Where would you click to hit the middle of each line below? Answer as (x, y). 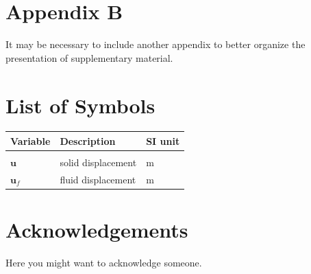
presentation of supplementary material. (89, 57)
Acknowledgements (97, 230)
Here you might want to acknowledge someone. (104, 263)
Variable (30, 140)
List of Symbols (80, 105)
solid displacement (98, 162)
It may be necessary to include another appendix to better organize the (155, 44)
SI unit (163, 140)
